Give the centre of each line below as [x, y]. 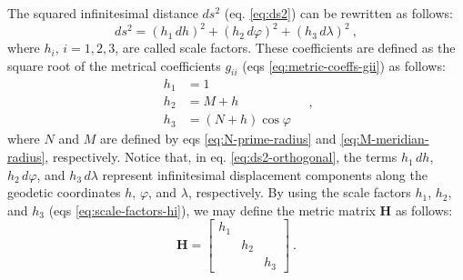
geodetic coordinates [64, 192]
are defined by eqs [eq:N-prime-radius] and [218, 139]
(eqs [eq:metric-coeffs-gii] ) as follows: [344, 65]
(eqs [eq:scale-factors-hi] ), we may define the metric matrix [212, 210]
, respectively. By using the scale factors [300, 192]
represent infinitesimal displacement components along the [265, 174]
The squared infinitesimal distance [103, 13]
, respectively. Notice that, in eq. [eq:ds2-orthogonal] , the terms [221, 157]
